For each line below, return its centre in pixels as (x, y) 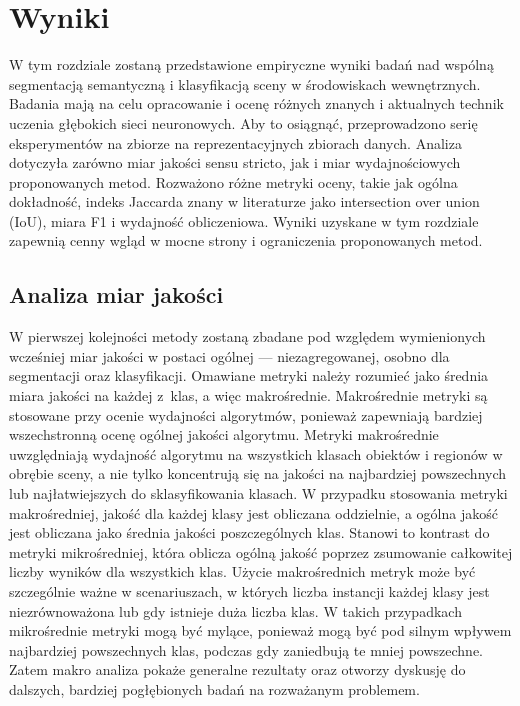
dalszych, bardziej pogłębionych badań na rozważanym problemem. (214, 688)
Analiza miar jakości (116, 294)
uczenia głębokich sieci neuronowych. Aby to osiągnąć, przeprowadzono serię (243, 122)
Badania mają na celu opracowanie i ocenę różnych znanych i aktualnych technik (256, 103)
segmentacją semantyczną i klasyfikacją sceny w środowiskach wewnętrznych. (245, 83)
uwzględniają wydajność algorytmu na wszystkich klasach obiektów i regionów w (256, 453)
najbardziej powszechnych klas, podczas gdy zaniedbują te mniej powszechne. (246, 649)
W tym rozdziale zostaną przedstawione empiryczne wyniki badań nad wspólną (251, 64)
